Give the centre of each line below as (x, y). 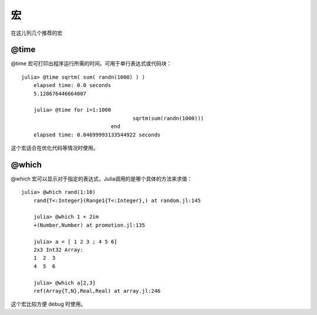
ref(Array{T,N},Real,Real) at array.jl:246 (97, 291)
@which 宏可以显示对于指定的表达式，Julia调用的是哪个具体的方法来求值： (102, 179)
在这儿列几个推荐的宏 (37, 33)
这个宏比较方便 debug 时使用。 (48, 304)
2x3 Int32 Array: (58, 250)
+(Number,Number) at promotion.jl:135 (89, 225)
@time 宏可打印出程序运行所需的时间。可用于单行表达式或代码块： (91, 63)
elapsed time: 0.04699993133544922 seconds (97, 135)
